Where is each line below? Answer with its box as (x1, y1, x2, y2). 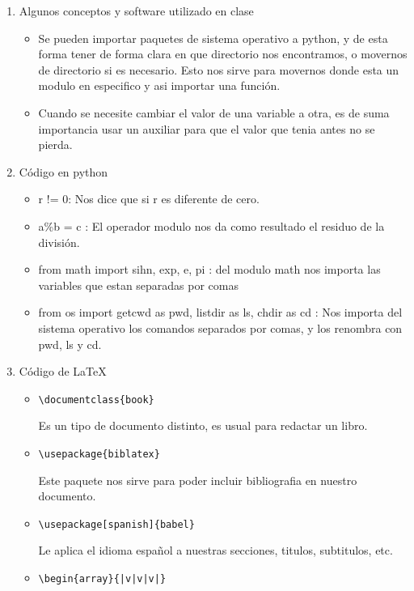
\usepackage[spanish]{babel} (38, 518, 195, 530)
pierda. (38, 136, 73, 153)
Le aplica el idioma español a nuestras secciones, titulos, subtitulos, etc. (38, 542, 393, 559)
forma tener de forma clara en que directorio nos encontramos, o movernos (38, 45, 408, 62)
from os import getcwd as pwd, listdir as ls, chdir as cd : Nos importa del (38, 304, 403, 321)
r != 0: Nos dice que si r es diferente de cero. (38, 190, 260, 207)
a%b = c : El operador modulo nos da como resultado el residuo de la (38, 217, 385, 234)
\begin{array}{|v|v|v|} (38, 573, 167, 585)
